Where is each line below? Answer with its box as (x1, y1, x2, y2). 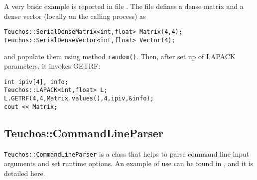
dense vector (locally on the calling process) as (4, 10, 146, 21)
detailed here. (4, 168, 45, 178)
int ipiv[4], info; (4, 78, 68, 86)
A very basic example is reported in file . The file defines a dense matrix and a (4, 1, 244, 11)
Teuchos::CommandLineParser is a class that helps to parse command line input (4, 148, 250, 159)
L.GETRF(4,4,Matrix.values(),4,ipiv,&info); (4, 95, 154, 102)
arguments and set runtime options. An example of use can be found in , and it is (4, 158, 254, 169)
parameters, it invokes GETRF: (4, 61, 101, 71)
